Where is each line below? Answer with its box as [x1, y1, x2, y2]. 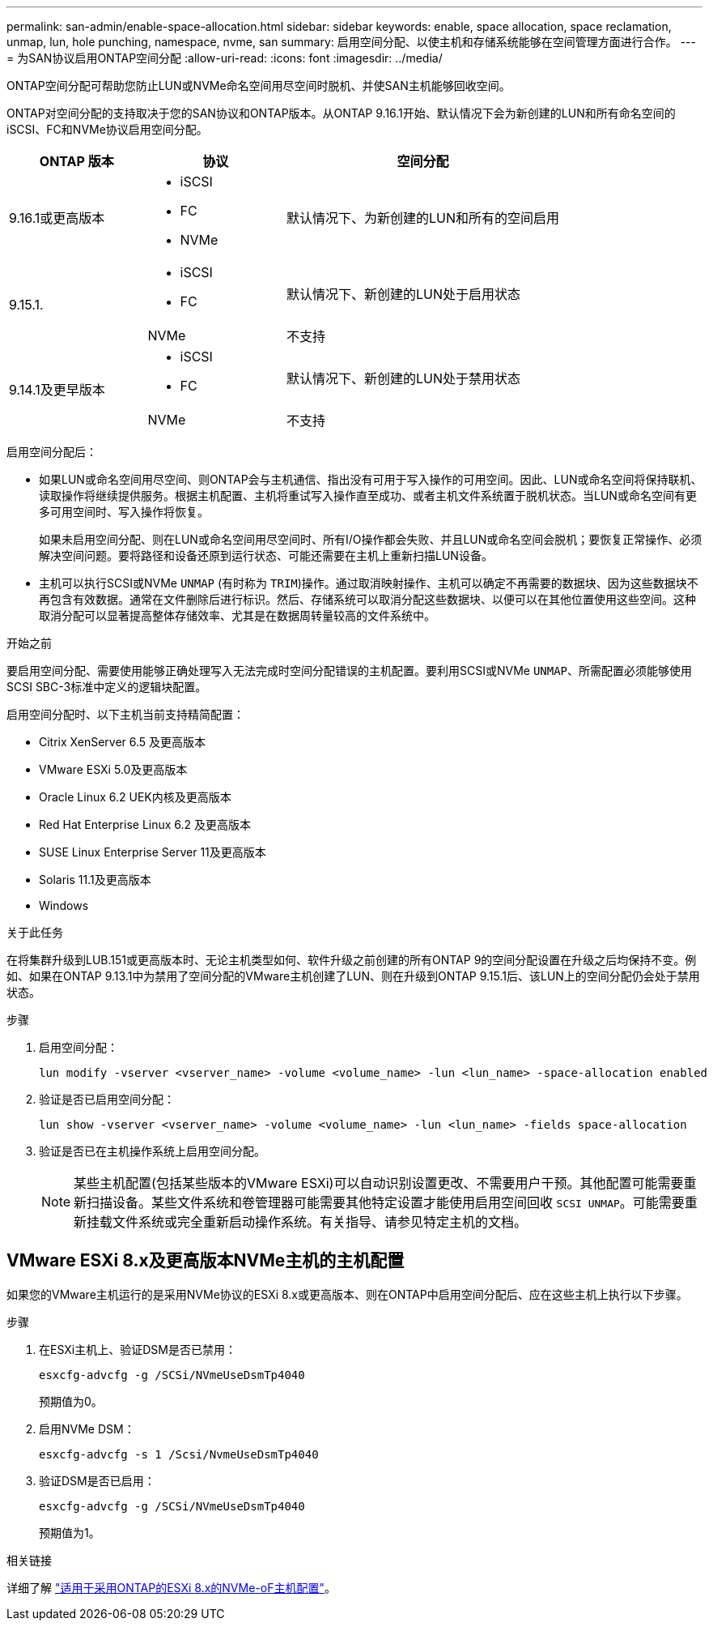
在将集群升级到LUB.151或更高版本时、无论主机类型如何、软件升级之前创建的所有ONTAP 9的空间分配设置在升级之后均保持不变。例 [6, 953, 697, 967]
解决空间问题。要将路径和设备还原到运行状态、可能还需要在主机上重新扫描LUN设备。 [39, 549, 493, 562]
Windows [39, 899, 89, 912]
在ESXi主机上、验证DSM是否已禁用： [39, 1342, 236, 1356]
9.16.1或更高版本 [9, 210, 105, 226]
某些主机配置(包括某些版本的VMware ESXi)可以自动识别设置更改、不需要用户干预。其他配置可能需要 [74, 1175, 684, 1191]
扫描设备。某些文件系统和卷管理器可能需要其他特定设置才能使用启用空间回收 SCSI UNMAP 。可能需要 [87, 1194, 685, 1211]
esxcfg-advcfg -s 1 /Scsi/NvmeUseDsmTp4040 [39, 1447, 319, 1461]
